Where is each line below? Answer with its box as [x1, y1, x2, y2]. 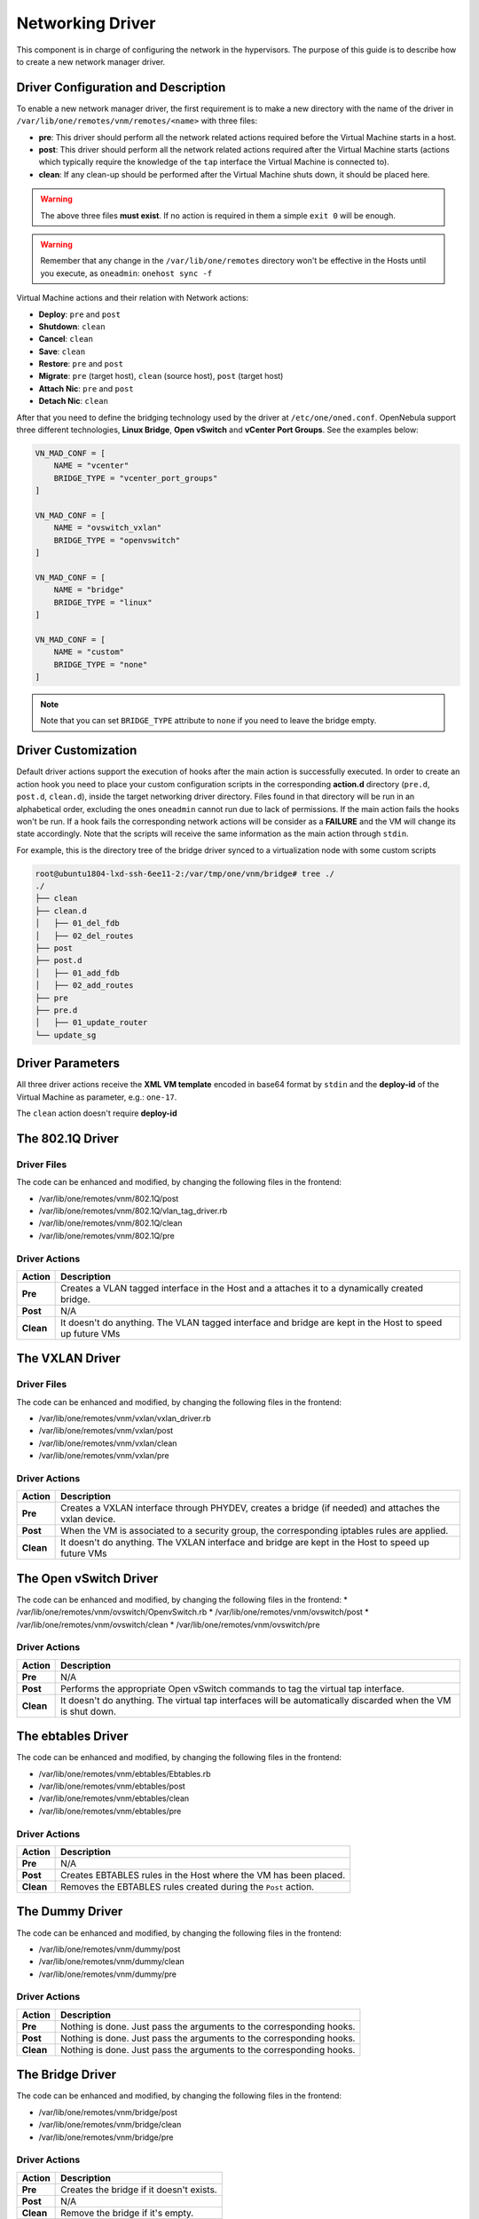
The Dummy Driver [16, 1904, 123, 1919]
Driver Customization [16, 743, 137, 758]
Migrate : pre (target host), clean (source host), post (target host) [38, 371, 284, 382]
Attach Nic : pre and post [38, 383, 134, 394]
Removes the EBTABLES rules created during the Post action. [60, 1881, 315, 1893]
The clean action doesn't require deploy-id [16, 1108, 177, 1118]
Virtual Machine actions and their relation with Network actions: [16, 293, 249, 304]
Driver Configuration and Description [16, 80, 226, 95]
